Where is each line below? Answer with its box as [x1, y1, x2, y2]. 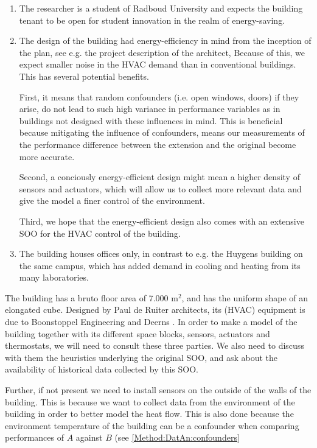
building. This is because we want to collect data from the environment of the [5, 395, 295, 408]
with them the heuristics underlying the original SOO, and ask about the [5, 351, 278, 363]
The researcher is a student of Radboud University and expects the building [19, 2, 303, 14]
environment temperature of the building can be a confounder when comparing [5, 419, 299, 432]
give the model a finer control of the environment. [19, 194, 205, 207]
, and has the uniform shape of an [181, 291, 308, 304]
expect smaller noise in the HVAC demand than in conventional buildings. [19, 58, 296, 71]
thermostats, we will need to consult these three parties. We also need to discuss [5, 339, 304, 352]
